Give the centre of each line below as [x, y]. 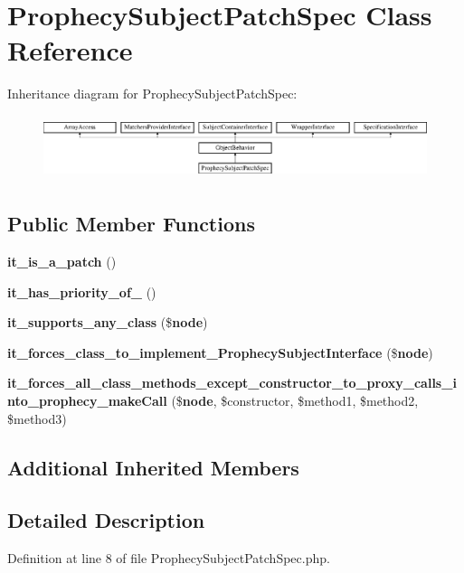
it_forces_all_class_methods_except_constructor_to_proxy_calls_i [232, 383]
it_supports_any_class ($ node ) [108, 322]
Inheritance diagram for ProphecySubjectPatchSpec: [152, 94]
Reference [70, 50]
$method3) [37, 418]
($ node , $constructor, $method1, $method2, [295, 401]
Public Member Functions [131, 224]
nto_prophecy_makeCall [87, 401]
